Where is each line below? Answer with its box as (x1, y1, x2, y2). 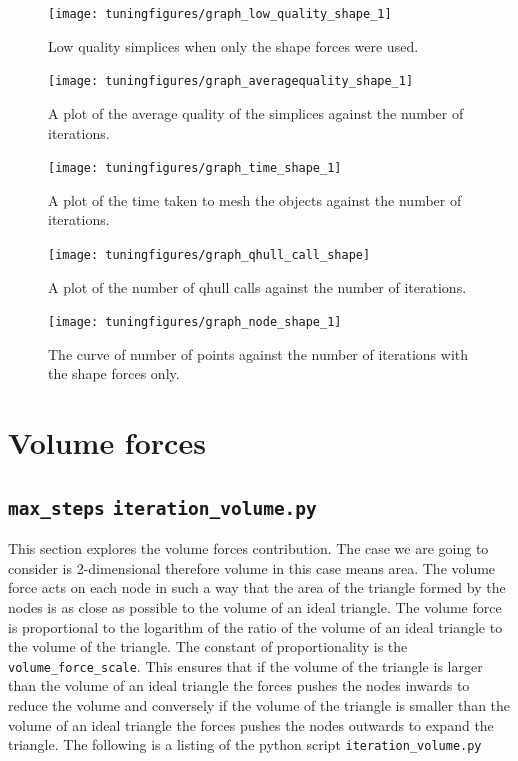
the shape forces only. (48, 363, 180, 384)
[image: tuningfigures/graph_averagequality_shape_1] (48, 74, 414, 89)
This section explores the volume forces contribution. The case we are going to (8, 538, 489, 559)
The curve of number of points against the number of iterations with (48, 343, 469, 364)
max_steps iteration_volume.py (8, 497, 317, 519)
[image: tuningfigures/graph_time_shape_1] (48, 161, 342, 176)
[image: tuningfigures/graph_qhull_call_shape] (48, 247, 371, 262)
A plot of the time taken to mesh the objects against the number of (48, 189, 462, 210)
